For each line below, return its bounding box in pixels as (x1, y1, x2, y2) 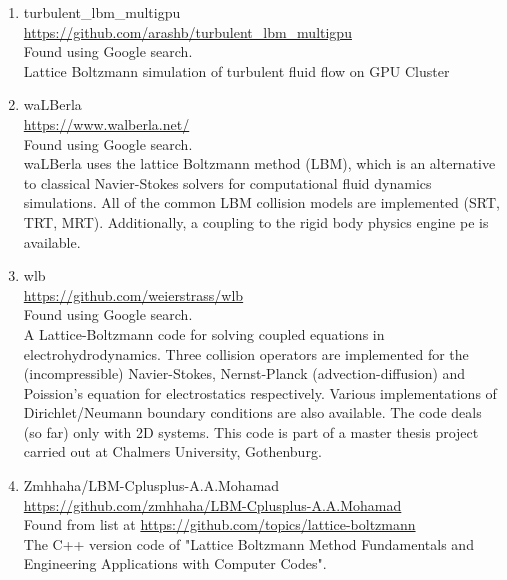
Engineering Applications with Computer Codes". (23, 553, 327, 574)
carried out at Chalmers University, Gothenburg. (23, 441, 322, 462)
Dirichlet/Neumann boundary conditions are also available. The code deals (23, 402, 482, 423)
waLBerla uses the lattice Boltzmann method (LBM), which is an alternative (23, 153, 496, 174)
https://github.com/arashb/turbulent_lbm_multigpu (23, 21, 352, 42)
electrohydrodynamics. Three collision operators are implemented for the (23, 343, 469, 364)
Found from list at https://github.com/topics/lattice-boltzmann (23, 514, 416, 535)
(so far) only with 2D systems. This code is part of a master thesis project (23, 421, 479, 442)
